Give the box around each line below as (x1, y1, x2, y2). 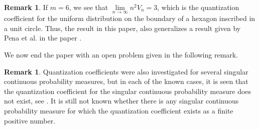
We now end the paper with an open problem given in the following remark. (4, 49, 238, 59)
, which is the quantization (157, 2, 239, 12)
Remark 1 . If (4, 2, 48, 12)
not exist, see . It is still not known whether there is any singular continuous (4, 95, 239, 106)
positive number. (4, 115, 56, 125)
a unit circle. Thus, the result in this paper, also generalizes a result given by (4, 22, 241, 33)
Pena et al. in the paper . (4, 32, 82, 43)
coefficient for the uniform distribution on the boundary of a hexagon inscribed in (4, 13, 255, 23)
